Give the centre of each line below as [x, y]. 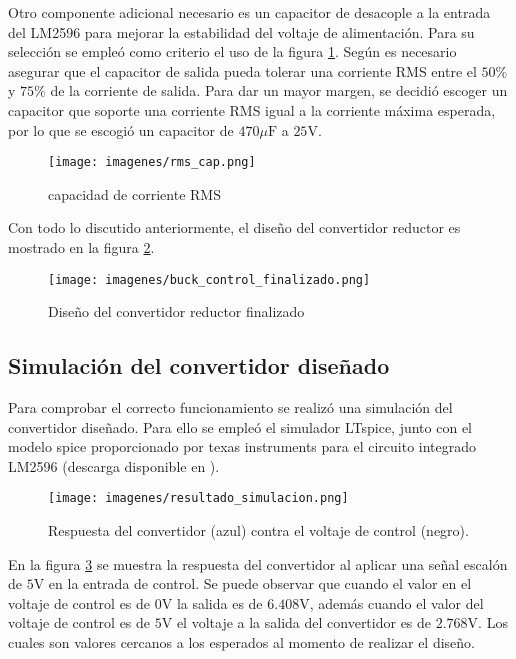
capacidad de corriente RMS [134, 193]
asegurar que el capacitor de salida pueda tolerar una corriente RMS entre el [242, 70]
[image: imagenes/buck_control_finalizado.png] [209, 279]
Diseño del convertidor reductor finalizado [176, 311]
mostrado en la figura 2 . [81, 247]
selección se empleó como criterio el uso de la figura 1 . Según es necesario [232, 51]
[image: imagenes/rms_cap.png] [152, 162]
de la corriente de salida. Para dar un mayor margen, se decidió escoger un [279, 90]
